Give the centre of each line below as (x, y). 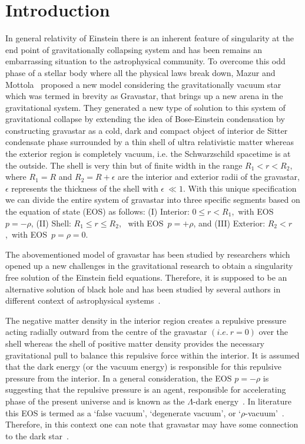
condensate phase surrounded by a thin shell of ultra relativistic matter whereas (150, 142)
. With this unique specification (240, 188)
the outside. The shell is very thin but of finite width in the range (124, 165)
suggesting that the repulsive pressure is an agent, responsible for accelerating (146, 389)
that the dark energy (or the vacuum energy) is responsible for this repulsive (143, 366)
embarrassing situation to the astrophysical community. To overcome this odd (145, 61)
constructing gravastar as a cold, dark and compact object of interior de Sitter (147, 130)
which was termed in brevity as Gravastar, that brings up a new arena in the (144, 96)
